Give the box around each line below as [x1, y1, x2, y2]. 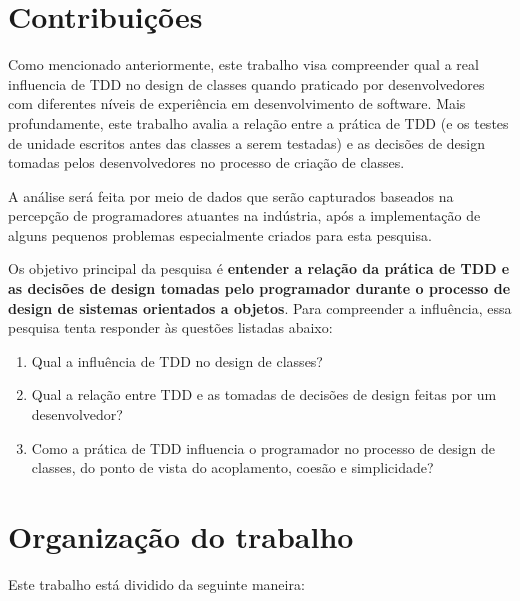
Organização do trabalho [8, 516, 354, 556]
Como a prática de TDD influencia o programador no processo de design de [31, 437, 495, 458]
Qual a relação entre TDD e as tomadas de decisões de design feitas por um [31, 384, 497, 405]
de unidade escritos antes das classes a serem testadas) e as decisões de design [8, 132, 486, 153]
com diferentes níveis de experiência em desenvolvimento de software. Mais [8, 93, 466, 114]
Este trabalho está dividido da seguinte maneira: [8, 573, 305, 594]
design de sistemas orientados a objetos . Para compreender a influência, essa [8, 297, 512, 318]
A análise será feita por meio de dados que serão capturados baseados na [8, 185, 454, 206]
